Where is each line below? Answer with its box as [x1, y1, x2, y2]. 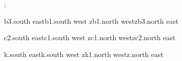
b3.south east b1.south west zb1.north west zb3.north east [4, 15, 178, 26]
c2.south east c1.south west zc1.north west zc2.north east [4, 32, 175, 43]
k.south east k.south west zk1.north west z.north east [4, 49, 163, 59]
